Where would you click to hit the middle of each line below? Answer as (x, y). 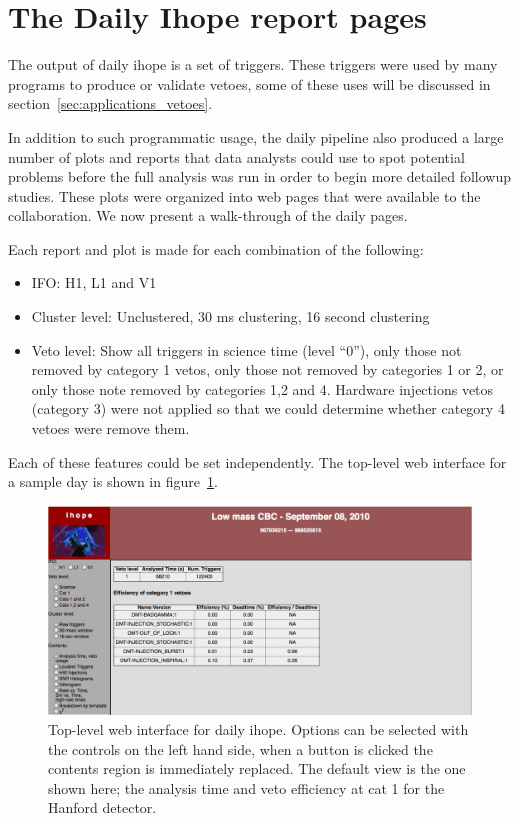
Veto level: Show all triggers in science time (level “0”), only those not (246, 349)
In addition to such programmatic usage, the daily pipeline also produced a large (256, 136)
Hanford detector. (102, 807)
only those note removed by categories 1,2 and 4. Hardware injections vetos (262, 388)
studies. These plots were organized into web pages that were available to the (244, 195)
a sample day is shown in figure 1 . (113, 481)
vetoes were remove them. (110, 428)
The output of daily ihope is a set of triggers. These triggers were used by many (253, 64)
